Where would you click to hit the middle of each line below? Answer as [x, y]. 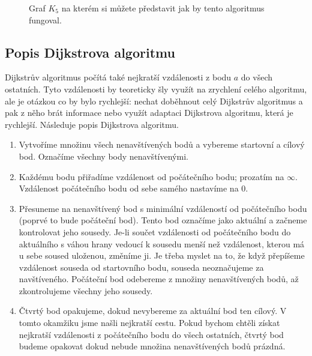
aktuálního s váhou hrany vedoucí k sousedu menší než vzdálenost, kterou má [162, 243]
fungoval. [45, 20]
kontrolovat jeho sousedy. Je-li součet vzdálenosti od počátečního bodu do [155, 231]
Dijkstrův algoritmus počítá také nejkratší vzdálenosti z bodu [118, 77]
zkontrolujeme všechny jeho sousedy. [86, 290]
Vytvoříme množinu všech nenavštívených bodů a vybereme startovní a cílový [162, 144]
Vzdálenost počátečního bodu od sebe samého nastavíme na [129, 188]
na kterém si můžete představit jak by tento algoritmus [163, 8]
